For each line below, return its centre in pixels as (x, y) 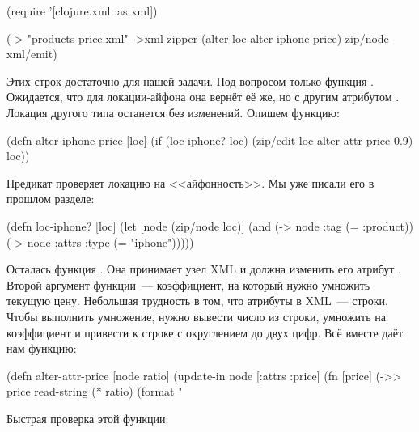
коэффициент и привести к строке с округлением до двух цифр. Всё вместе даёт (205, 332)
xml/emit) (32, 54)
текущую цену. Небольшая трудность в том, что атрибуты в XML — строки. (197, 301)
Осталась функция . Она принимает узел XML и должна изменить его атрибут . (204, 269)
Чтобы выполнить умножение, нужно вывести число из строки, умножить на (196, 316)
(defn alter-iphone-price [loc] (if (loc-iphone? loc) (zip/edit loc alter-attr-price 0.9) (210, 140)
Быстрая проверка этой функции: (88, 418)
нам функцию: (42, 348)
